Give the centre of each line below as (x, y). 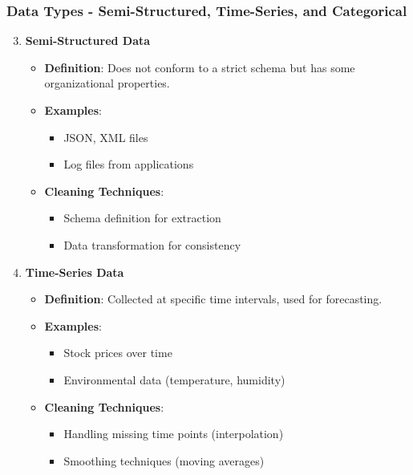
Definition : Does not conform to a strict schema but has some (200, 67)
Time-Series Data (75, 272)
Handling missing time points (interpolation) (174, 434)
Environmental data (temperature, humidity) (174, 379)
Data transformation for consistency (152, 244)
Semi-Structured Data (88, 41)
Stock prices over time (118, 353)
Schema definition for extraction (142, 218)
